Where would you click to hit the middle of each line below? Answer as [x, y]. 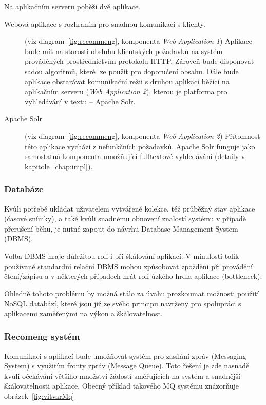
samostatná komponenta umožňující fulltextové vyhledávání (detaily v [135, 156]
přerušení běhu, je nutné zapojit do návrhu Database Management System [121, 228]
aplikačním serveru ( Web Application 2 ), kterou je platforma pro [126, 91]
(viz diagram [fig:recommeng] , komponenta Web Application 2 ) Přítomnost [142, 136]
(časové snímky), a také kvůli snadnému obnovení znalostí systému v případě [125, 218]
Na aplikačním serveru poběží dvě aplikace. [72, 6]
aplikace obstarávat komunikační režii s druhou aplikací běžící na [127, 81]
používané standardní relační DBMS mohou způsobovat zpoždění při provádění [129, 266]
